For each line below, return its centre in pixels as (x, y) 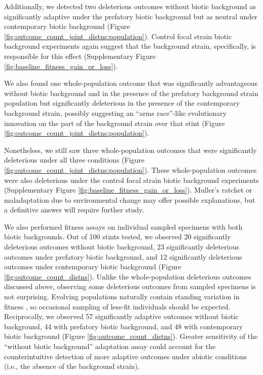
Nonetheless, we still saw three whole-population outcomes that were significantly (130, 150)
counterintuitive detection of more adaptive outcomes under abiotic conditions (126, 356)
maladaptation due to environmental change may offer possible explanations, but (130, 199)
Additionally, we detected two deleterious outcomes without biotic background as (130, 6)
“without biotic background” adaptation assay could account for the (110, 346)
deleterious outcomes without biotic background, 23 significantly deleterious (122, 247)
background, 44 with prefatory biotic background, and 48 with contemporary (124, 326)
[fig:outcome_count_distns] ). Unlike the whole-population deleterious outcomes (128, 276)
